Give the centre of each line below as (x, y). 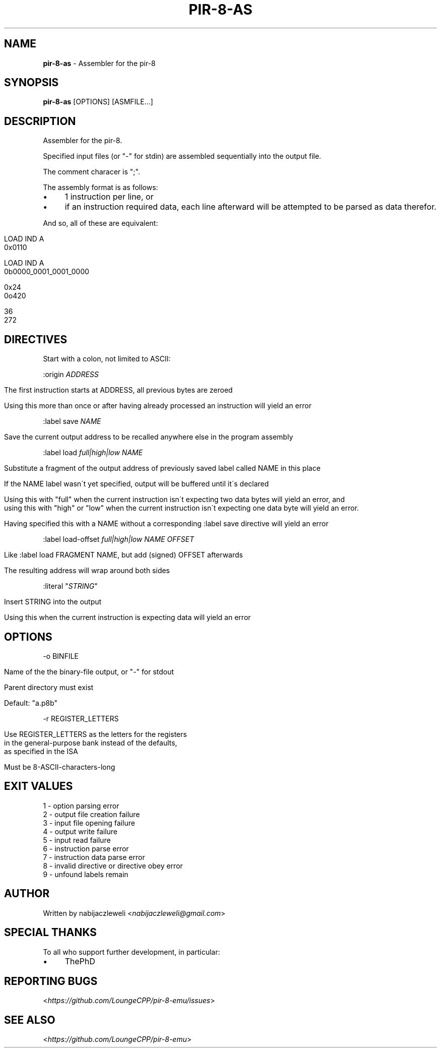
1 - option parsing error (81, 806)
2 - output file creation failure (91, 814)
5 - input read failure (77, 840)
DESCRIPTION (40, 121)
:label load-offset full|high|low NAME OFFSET (119, 539)
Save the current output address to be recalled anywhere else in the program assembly (149, 437)
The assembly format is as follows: (100, 188)
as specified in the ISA (41, 751)
